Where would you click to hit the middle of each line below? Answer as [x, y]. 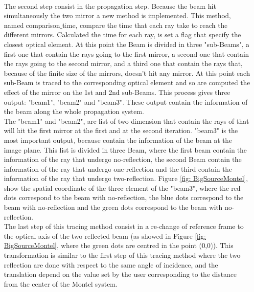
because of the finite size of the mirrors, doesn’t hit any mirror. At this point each [127, 73]
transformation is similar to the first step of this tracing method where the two [122, 255]
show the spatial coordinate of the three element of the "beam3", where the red [122, 188]
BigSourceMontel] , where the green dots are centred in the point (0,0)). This [119, 245]
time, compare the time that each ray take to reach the [145, 25]
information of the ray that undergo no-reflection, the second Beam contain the [123, 159]
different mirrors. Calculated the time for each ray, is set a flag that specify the [123, 34]
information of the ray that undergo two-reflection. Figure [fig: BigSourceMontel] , [126, 178]
